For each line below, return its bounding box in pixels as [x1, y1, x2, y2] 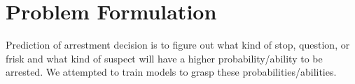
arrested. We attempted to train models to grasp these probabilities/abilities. [6, 65, 337, 79]
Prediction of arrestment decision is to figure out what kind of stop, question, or [6, 37, 350, 52]
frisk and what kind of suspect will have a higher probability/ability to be [6, 51, 323, 65]
